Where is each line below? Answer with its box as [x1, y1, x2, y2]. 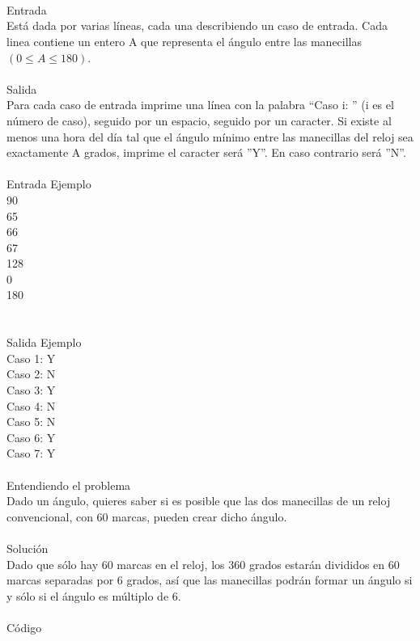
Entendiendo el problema [6, 476, 131, 493]
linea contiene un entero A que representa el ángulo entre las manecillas [6, 32, 363, 49]
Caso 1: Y [6, 349, 56, 366]
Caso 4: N [6, 397, 56, 414]
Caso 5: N [6, 413, 56, 430]
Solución [6, 539, 49, 556]
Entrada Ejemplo [6, 175, 91, 192]
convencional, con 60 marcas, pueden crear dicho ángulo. [6, 508, 287, 525]
